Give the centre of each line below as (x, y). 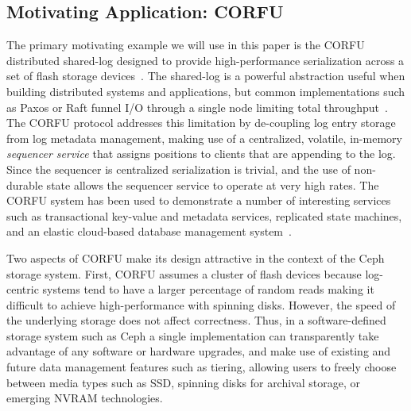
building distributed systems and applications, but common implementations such (206, 91)
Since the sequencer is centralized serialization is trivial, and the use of (178, 169)
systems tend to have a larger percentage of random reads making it (208, 289)
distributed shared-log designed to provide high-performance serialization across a (205, 60)
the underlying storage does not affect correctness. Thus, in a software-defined (196, 320)
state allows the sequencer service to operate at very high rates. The (213, 184)
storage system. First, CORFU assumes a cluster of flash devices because (184, 273)
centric (23, 289)
